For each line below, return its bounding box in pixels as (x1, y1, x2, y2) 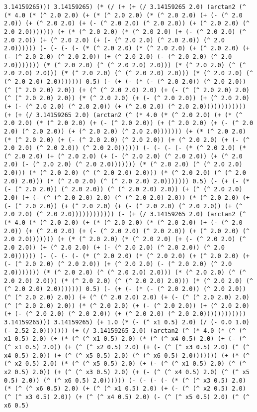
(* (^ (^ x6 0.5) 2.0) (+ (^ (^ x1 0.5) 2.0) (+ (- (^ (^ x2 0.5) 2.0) (4, 385, 246, 393)
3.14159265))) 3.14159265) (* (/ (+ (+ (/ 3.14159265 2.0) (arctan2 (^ (4, 3, 246, 10)
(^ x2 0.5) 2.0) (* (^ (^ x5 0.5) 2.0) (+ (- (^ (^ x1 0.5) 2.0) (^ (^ (4, 360, 246, 368)
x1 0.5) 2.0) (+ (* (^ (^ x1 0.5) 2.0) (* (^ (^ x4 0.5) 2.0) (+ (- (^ (4, 335, 246, 343)
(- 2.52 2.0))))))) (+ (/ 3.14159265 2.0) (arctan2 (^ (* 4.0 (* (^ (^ (4, 327, 246, 334)
